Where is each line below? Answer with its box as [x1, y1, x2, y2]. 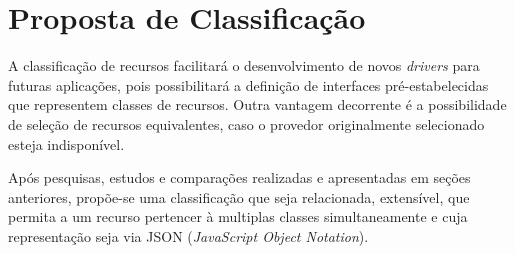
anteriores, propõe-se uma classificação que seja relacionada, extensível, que [8, 186, 470, 207]
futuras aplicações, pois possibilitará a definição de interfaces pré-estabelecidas [8, 74, 489, 95]
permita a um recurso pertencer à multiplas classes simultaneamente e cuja [8, 206, 468, 227]
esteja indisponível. [8, 133, 125, 154]
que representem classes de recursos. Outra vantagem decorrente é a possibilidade [8, 94, 507, 115]
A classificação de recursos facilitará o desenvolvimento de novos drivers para [8, 55, 480, 76]
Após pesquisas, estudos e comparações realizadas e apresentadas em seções [8, 167, 471, 188]
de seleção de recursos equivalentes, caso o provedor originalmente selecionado [8, 113, 485, 134]
